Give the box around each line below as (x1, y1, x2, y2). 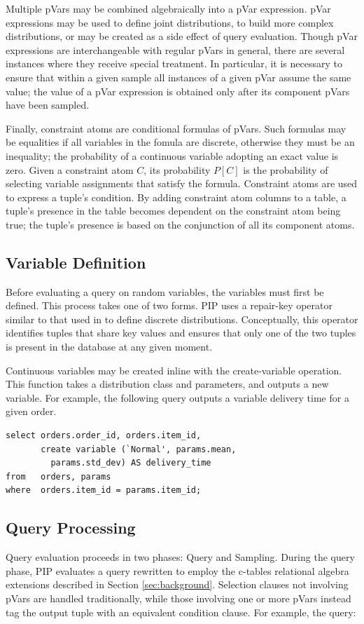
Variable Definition (6, 251, 146, 273)
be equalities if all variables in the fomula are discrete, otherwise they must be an (6, 135, 355, 149)
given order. (6, 404, 57, 419)
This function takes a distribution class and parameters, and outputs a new (6, 377, 329, 391)
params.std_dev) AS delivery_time (50, 458, 211, 468)
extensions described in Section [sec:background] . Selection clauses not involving (6, 577, 349, 592)
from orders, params (6, 471, 111, 482)
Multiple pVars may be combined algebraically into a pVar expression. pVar (6, 1, 331, 15)
